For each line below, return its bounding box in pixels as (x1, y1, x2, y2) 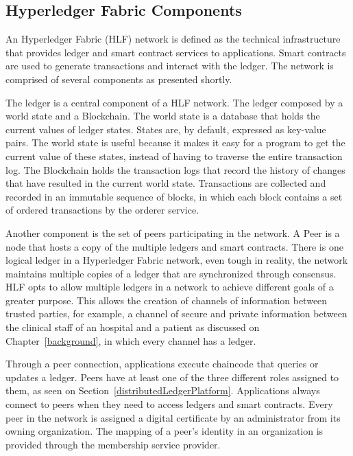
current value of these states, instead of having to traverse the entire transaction (5, 148, 343, 163)
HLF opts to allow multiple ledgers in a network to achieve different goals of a (5, 280, 334, 294)
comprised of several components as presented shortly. (5, 71, 232, 86)
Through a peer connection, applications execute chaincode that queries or (5, 356, 319, 371)
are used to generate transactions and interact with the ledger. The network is (5, 58, 334, 73)
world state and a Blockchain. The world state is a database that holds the (5, 109, 320, 123)
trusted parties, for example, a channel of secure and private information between (5, 306, 348, 321)
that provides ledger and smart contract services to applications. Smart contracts (5, 45, 346, 59)
